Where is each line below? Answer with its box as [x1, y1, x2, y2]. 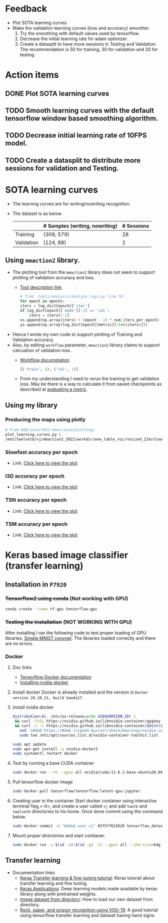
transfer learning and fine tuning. [19, 880, 88, 886]
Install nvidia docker [12, 704, 54, 711]
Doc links [12, 664, 32, 670]
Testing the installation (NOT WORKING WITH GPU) [5, 618, 132, 625]
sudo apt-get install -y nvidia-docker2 [12, 746, 98, 751]
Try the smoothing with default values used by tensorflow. [19, 30, 140, 36]
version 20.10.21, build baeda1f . [12, 695, 83, 701]
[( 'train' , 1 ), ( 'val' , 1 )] [19, 367, 78, 372]
